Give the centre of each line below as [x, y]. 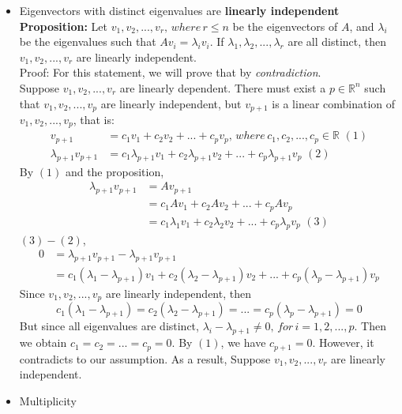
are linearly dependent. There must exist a [223, 87]
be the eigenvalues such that [88, 41]
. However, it [343, 342]
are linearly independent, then [178, 293]
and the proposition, [115, 171]
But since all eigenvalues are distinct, [109, 326]
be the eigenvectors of [285, 26]
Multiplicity [48, 400]
